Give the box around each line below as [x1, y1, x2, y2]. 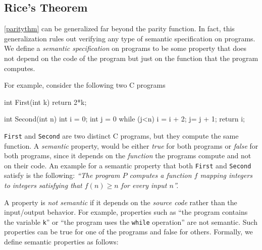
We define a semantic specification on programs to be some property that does [4, 43, 247, 53]
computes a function [129, 170, 192, 180]
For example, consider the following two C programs [4, 80, 166, 90]
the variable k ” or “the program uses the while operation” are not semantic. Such [4, 216, 257, 227]
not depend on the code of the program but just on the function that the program [4, 52, 258, 63]
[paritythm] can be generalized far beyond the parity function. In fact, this [4, 23, 235, 34]
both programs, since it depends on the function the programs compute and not [4, 150, 251, 161]
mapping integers [200, 170, 253, 180]
